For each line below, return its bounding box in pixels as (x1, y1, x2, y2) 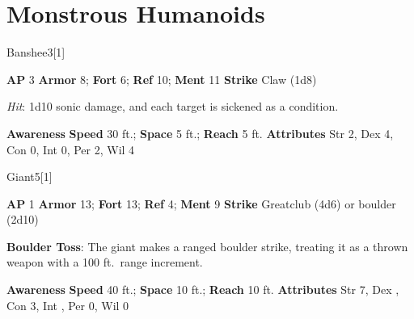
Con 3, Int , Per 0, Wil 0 (6, 296, 129, 313)
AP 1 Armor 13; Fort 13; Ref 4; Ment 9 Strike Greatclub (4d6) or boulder (6, 195, 396, 212)
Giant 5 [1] (6, 168, 53, 185)
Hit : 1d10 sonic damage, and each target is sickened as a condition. (6, 98, 339, 115)
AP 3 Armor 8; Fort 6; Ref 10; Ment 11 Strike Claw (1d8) (6, 70, 317, 87)
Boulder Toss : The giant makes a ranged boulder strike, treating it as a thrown (6, 237, 408, 254)
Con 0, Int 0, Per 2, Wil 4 (6, 141, 135, 157)
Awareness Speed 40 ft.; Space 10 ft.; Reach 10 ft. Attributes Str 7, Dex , (6, 281, 399, 298)
